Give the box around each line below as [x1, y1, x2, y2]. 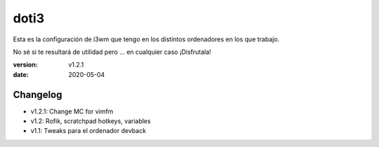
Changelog [13, 88, 62, 101]
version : [13, 60, 38, 69]
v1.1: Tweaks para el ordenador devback [30, 127, 147, 135]
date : [13, 70, 29, 78]
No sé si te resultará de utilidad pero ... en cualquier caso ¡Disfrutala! [13, 48, 212, 56]
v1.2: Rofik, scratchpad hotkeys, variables [30, 117, 151, 125]
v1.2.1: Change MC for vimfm [30, 107, 114, 115]
